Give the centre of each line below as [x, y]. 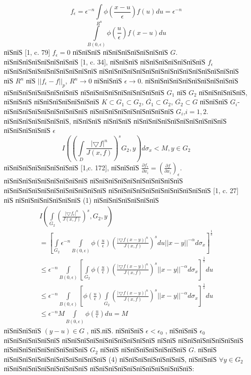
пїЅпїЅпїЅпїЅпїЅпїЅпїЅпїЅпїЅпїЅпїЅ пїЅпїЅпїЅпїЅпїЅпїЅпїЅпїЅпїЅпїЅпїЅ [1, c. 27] [121, 190]
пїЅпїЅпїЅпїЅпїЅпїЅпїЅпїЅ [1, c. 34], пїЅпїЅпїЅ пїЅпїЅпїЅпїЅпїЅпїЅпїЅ [105, 61]
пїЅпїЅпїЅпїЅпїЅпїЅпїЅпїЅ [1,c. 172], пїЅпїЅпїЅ [72, 167]
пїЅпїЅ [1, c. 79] [27, 52]
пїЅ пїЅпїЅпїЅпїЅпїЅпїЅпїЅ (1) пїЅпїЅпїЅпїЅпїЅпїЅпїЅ [82, 200]
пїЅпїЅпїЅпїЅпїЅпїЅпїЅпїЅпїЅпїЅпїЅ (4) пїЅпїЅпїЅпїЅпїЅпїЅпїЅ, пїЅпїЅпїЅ [110, 359]
